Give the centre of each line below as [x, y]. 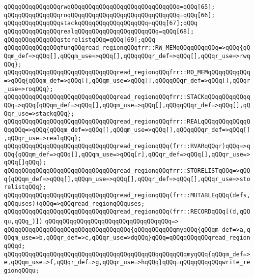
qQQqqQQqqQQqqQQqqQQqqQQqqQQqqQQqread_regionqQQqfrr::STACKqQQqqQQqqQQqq [127, 97]
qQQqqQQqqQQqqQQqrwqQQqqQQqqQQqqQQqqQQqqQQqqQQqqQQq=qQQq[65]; [110, 7]
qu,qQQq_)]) [23, 222]
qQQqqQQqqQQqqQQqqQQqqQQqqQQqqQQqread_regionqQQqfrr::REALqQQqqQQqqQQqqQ [127, 122]
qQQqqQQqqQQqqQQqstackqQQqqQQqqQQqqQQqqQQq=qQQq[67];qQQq [101, 23]
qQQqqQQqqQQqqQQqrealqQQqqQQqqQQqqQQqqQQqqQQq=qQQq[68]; [99, 31]
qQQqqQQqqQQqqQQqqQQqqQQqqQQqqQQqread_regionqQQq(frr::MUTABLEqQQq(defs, [127, 196]
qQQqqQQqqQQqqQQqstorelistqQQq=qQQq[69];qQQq [80, 40]
